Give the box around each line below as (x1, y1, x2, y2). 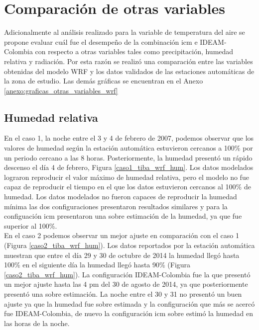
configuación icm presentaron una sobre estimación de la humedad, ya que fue (4, 211, 242, 221)
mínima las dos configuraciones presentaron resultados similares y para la (4, 201, 228, 211)
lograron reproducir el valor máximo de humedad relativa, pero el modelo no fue (4, 171, 249, 182)
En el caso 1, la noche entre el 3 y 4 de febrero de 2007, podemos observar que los (4, 133, 254, 143)
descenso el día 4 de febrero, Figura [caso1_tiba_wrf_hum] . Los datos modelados (4, 162, 254, 172)
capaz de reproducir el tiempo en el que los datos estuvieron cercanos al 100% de (4, 181, 251, 192)
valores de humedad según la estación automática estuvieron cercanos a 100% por (4, 143, 253, 153)
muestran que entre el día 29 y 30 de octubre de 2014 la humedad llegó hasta (4, 249, 240, 260)
